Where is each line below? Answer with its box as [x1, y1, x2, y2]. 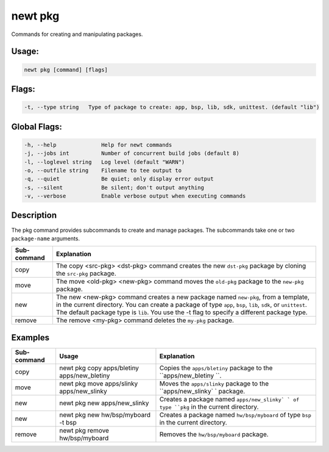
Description [11, 210, 57, 221]
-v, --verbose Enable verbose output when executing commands [24, 193, 246, 199]
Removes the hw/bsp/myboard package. [159, 430, 269, 439]
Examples [11, 332, 50, 343]
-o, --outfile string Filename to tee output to [24, 167, 182, 174]
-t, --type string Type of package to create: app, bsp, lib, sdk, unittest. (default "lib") [24, 104, 320, 111]
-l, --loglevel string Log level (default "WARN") [24, 159, 185, 165]
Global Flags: [11, 121, 62, 132]
